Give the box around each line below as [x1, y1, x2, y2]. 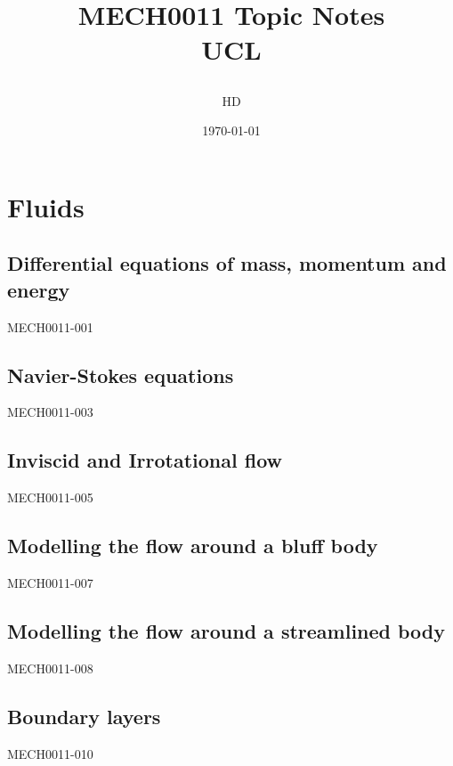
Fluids [7, 188, 85, 224]
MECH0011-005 [7, 488, 93, 507]
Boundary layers [7, 702, 161, 729]
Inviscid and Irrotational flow [7, 446, 282, 474]
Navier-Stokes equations [7, 361, 234, 388]
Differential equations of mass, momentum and [7, 249, 447, 277]
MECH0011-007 [7, 573, 93, 591]
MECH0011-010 [7, 744, 93, 762]
